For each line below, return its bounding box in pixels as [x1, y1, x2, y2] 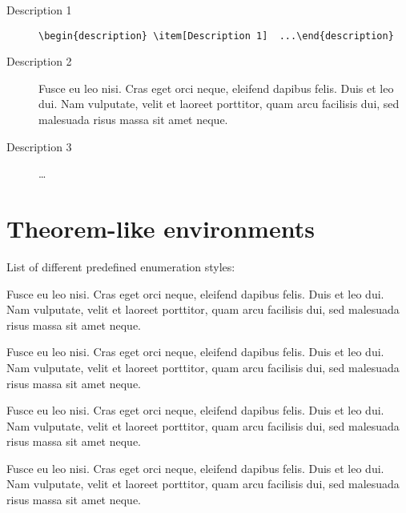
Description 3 [6, 138, 72, 154]
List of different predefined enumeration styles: [6, 258, 235, 275]
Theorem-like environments [6, 212, 315, 244]
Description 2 [6, 53, 72, 70]
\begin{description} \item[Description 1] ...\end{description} [38, 30, 394, 42]
